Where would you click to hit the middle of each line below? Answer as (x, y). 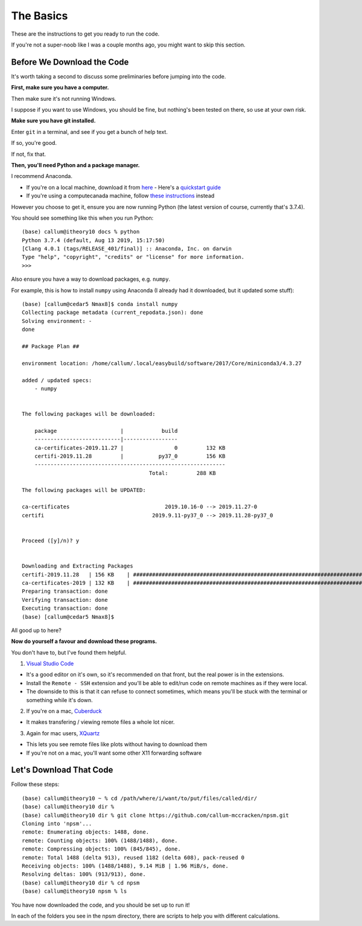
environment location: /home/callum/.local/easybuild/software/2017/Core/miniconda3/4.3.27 (162, 363)
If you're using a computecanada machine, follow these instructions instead (120, 196)
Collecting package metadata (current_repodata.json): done (113, 313)
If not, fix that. (29, 154)
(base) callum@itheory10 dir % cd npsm (81, 883)
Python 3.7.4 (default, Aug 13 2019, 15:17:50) (94, 240)
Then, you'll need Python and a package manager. (75, 165)
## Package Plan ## (51, 346)
